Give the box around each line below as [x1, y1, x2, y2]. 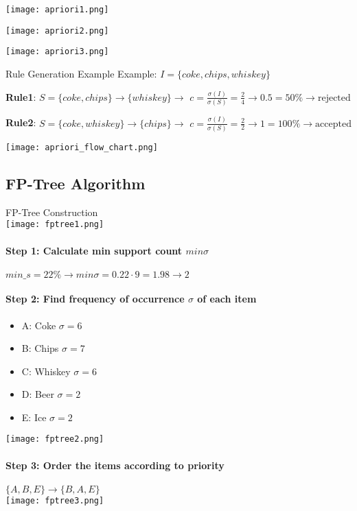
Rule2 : [5, 115, 36, 130]
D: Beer [21, 387, 54, 401]
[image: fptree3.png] [5, 495, 104, 506]
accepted [315, 119, 352, 129]
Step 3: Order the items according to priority [5, 457, 224, 472]
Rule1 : [5, 89, 36, 104]
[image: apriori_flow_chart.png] [5, 142, 158, 152]
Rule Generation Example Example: [5, 66, 157, 80]
